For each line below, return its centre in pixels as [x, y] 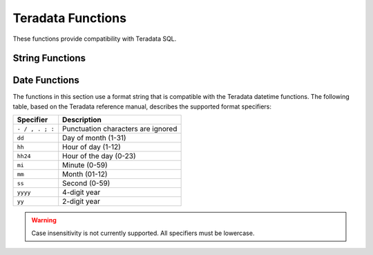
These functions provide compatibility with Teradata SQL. [95, 39]
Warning [44, 220]
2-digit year [81, 202]
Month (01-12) [85, 174]
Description [82, 120]
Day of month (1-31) [95, 138]
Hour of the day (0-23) [99, 156]
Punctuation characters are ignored [120, 129]
